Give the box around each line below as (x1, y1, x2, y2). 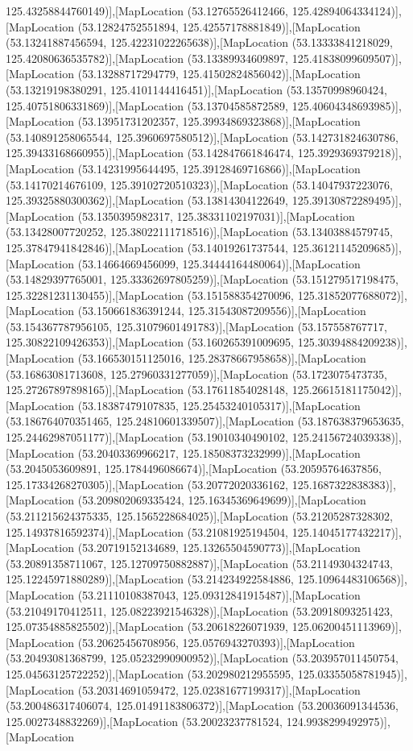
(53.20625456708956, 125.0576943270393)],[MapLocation (77, 633, 355, 650)
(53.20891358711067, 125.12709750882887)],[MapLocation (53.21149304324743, (6, 554, 393, 571)
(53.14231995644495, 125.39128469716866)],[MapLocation (77, 160, 361, 176)
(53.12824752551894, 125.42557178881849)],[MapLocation (77, 18, 361, 35)
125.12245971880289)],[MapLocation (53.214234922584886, (6, 571, 295, 587)
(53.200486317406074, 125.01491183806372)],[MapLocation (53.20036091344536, (6, 697, 399, 714)
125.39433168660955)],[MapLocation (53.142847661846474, (6, 144, 295, 161)
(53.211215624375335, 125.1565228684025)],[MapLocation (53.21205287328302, (6, 508, 393, 524)
